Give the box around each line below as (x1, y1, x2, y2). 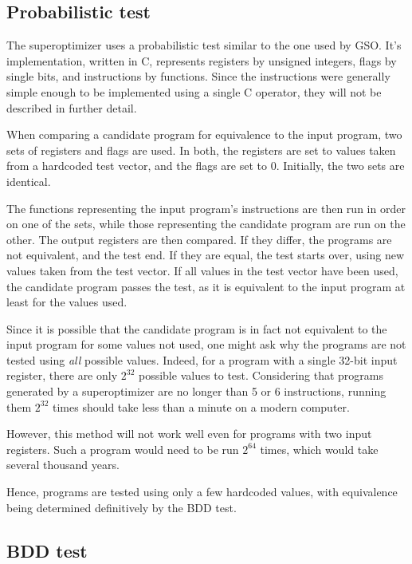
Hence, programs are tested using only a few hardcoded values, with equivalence (6, 483, 398, 500)
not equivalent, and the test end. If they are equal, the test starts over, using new (6, 247, 405, 263)
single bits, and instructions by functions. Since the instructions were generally (6, 68, 390, 85)
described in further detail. (6, 99, 137, 116)
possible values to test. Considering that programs (138, 367, 383, 384)
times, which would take (260, 440, 379, 457)
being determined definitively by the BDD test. (6, 499, 237, 515)
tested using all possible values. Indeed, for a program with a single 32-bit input (6, 351, 398, 368)
